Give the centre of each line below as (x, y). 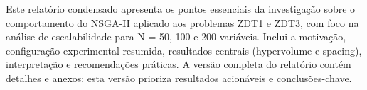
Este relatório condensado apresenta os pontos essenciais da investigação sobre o (181, 9)
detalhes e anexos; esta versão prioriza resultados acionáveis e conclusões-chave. (179, 78)
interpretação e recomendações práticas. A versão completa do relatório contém (179, 64)
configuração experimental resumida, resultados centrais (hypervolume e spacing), (184, 50)
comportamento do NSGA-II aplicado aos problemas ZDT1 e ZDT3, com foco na (182, 22)
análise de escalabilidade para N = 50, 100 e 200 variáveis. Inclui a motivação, (176, 36)
